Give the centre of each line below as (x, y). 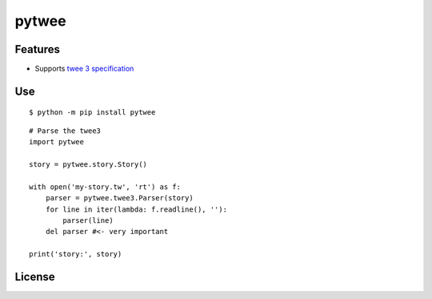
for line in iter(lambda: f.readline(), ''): (136, 209)
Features (37, 49)
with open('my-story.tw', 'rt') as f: (105, 187)
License (35, 277)
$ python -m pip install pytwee (92, 113)
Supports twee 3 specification (84, 69)
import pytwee (56, 142)
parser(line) (88, 220)
